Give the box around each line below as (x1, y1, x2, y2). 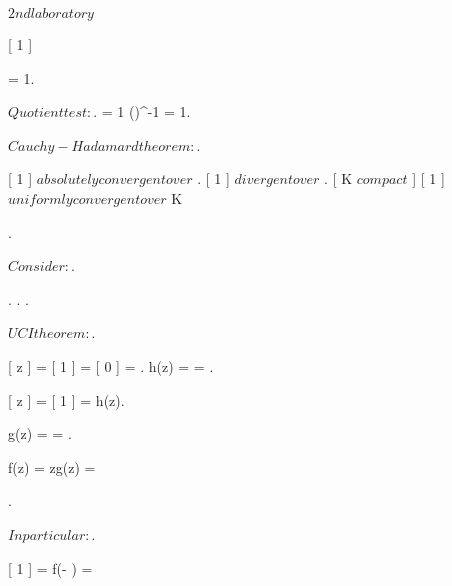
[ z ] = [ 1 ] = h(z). (8, 389, 125, 410)
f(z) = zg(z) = (8, 456, 96, 477)
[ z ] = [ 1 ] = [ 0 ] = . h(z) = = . (8, 355, 214, 376)
